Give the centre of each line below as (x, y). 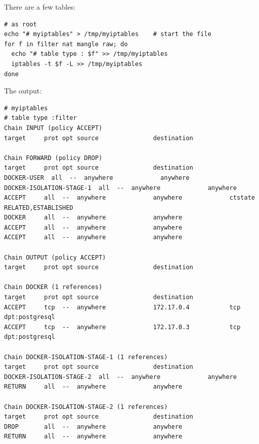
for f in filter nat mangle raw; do (66, 44)
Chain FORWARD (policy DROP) (53, 158)
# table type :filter (41, 118)
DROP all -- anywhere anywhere (93, 426)
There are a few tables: (40, 7)
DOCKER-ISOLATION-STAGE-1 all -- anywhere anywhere (121, 188)
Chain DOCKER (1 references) (53, 287)
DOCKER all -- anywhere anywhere (93, 218)
